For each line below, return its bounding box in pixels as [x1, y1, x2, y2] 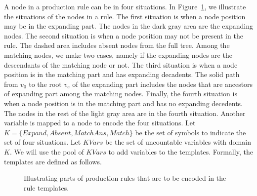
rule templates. [24, 182, 69, 193]
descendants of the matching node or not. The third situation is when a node [4, 59, 238, 70]
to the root [29, 78, 62, 89]
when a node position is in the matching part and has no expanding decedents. [4, 98, 243, 108]
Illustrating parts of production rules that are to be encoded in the [24, 173, 226, 183]
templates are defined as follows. [4, 156, 102, 166]
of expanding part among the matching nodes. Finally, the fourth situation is [4, 88, 237, 99]
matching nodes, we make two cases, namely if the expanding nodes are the [4, 49, 232, 60]
